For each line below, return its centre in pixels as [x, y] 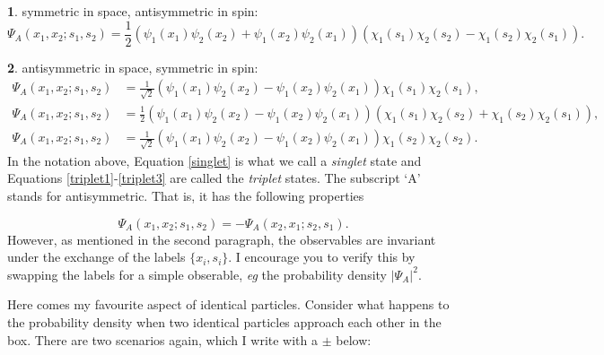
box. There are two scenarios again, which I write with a [162, 339]
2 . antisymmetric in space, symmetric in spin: [133, 67]
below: [354, 339]
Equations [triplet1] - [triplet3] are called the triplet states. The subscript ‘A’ [214, 178]
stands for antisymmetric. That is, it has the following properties [186, 195]
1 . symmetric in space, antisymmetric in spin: [133, 11]
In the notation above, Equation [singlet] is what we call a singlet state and [214, 160]
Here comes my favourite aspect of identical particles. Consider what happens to [228, 304]
